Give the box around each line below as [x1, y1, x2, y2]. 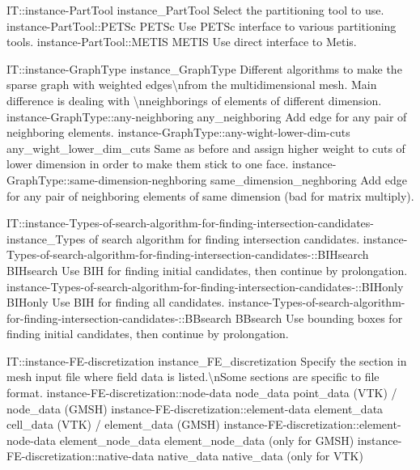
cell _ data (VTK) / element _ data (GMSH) [6, 416, 220, 433]
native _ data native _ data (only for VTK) [157, 447, 363, 464]
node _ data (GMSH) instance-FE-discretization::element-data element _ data [6, 400, 384, 417]
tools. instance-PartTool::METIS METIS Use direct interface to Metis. [6, 33, 357, 50]
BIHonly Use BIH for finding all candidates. [6, 294, 225, 311]
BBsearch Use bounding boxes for [235, 309, 403, 326]
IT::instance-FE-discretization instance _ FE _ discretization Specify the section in [6, 352, 407, 369]
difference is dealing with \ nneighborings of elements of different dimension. [6, 91, 382, 108]
